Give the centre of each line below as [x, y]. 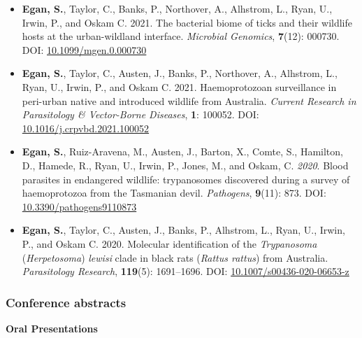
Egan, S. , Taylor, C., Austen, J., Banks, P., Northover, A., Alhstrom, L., [180, 73]
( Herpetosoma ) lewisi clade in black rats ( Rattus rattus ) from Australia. [175, 257]
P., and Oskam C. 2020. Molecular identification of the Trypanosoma [169, 243]
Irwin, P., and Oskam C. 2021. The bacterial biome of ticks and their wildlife [187, 22]
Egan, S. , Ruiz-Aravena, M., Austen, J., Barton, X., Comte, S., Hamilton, [182, 152]
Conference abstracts [66, 302]
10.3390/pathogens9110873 [79, 206]
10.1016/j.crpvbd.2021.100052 [86, 128]
